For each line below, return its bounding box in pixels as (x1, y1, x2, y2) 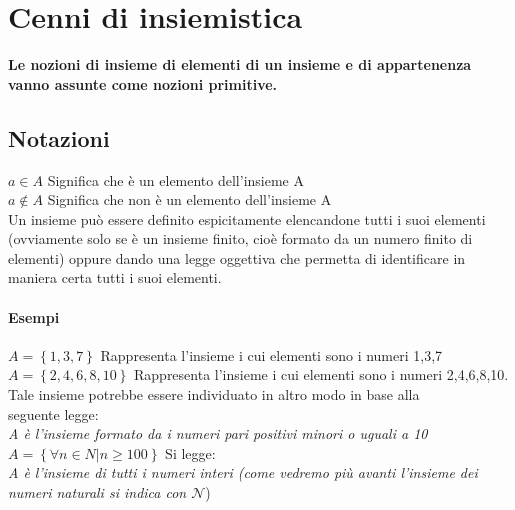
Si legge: (165, 442, 216, 463)
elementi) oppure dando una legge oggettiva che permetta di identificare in (8, 247, 466, 268)
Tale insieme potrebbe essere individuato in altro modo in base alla (8, 384, 420, 405)
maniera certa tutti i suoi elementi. (8, 267, 222, 288)
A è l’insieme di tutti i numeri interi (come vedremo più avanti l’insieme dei (8, 462, 478, 483)
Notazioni (8, 122, 110, 153)
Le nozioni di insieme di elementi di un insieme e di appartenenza (8, 54, 472, 75)
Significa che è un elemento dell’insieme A (47, 169, 304, 190)
